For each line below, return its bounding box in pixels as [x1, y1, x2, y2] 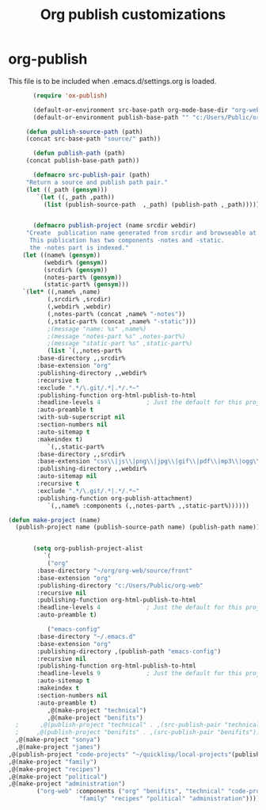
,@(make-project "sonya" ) [15, 735, 101, 744]
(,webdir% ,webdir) [47, 303, 112, 311]
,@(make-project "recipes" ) [8, 765, 101, 774]
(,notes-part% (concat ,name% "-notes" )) [47, 310, 186, 318]
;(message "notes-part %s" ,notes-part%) [47, 332, 186, 340]
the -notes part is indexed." [28, 244, 129, 252]
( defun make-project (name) [8, 516, 101, 524]
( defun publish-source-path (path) [25, 128, 144, 136]
